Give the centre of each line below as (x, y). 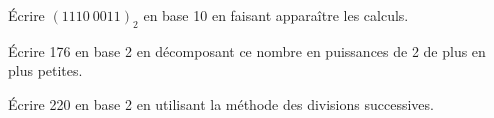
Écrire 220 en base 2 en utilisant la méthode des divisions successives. (221, 103)
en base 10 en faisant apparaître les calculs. (276, 15)
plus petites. (45, 70)
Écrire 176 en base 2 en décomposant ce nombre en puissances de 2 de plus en (247, 50)
